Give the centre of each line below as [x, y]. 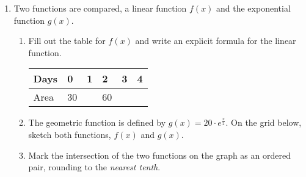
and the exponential [253, 8]
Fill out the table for [67, 41]
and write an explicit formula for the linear [216, 41]
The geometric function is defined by [97, 122]
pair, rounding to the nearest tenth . [94, 167]
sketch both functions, [70, 134]
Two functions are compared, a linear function [100, 8]
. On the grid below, [264, 122]
